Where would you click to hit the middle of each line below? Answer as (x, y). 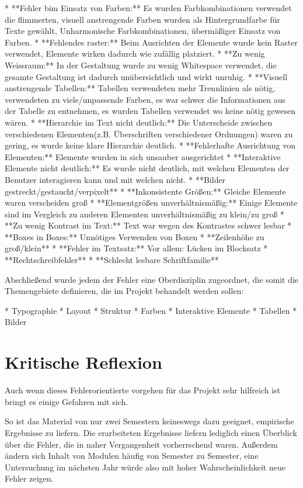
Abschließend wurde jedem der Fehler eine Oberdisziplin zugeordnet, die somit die (152, 279)
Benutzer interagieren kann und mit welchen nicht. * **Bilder (115, 179)
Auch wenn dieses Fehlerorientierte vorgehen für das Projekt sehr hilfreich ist (143, 390)
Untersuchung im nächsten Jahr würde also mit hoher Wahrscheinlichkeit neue (145, 467)
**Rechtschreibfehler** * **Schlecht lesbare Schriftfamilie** (112, 260)
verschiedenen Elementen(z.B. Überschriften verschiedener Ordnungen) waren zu (149, 134)
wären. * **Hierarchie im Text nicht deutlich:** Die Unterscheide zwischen (139, 122)
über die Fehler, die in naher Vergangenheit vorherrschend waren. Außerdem (141, 444)
